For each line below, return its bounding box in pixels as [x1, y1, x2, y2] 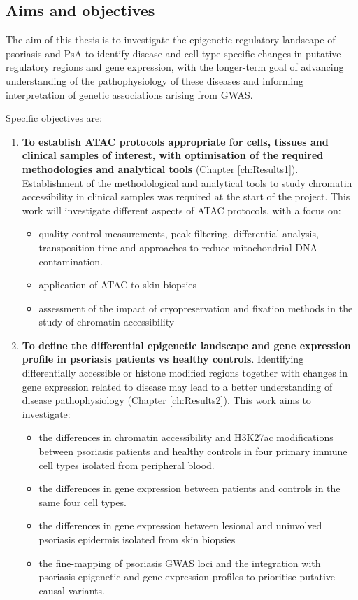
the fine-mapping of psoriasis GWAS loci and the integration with [38, 555, 321, 570]
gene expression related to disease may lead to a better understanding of [22, 379, 333, 393]
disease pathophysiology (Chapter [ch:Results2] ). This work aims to [22, 393, 311, 407]
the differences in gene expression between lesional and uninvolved [38, 518, 322, 533]
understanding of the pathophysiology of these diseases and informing [6, 73, 304, 88]
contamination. [38, 253, 103, 268]
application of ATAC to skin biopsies [38, 277, 197, 292]
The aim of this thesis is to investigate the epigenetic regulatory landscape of [6, 32, 336, 47]
